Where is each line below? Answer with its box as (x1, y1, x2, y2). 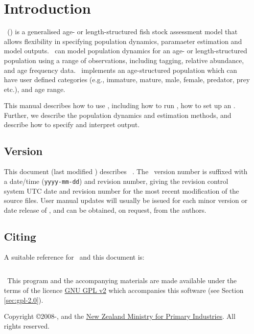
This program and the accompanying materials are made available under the (7, 275, 237, 286)
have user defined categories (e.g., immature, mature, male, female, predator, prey (4, 74, 250, 85)
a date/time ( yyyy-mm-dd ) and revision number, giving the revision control (4, 176, 229, 186)
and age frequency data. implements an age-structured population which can (4, 65, 237, 75)
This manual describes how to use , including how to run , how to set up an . (4, 100, 235, 111)
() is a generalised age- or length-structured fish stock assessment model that (7, 26, 238, 37)
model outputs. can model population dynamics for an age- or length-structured (4, 45, 248, 56)
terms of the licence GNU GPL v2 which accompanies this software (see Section (4, 285, 244, 295)
